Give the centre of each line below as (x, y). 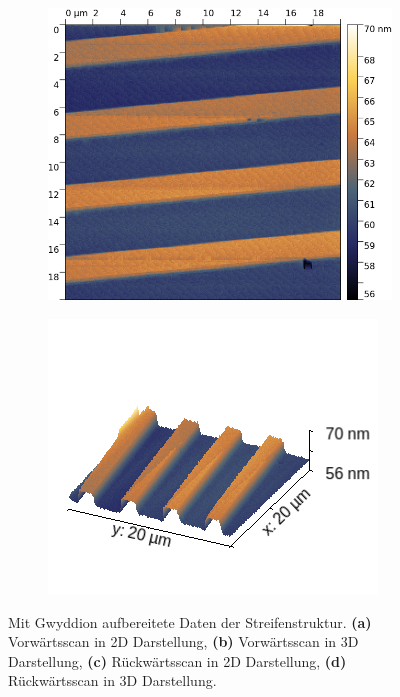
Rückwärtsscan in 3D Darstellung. (112, 680)
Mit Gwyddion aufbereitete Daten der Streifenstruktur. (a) (190, 621)
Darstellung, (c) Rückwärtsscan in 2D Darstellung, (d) (177, 660)
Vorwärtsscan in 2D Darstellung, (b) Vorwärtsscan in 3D (183, 641)
